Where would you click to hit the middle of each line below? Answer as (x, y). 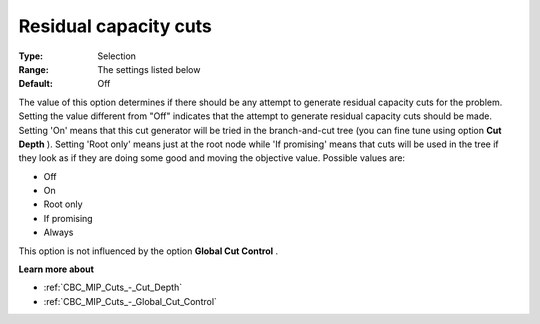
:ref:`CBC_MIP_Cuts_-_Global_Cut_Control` (130, 301)
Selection (117, 56)
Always (58, 232)
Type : (31, 56)
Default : (36, 84)
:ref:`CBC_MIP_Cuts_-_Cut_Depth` (113, 287)
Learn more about (56, 269)
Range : (33, 69)
